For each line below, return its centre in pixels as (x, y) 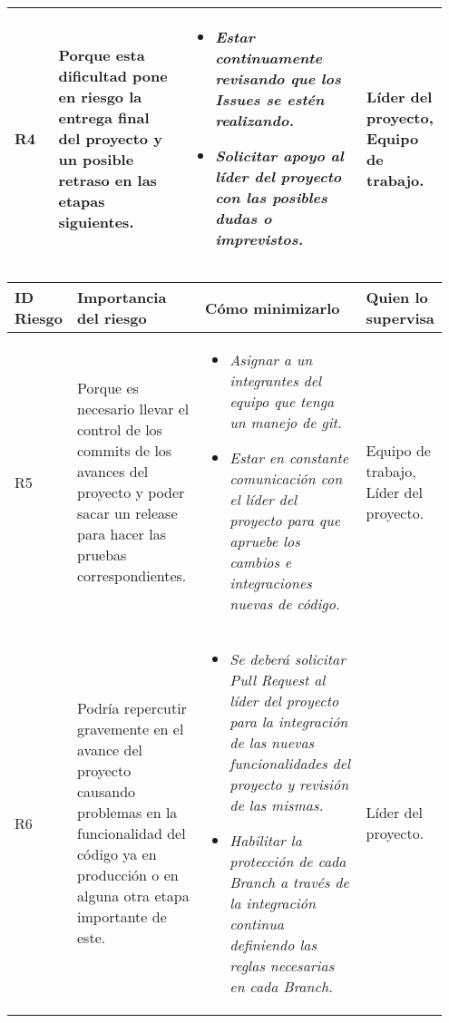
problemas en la (127, 812)
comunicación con (286, 478)
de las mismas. (277, 805)
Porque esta (102, 54)
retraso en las (107, 180)
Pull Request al (278, 680)
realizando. (255, 120)
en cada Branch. (281, 986)
